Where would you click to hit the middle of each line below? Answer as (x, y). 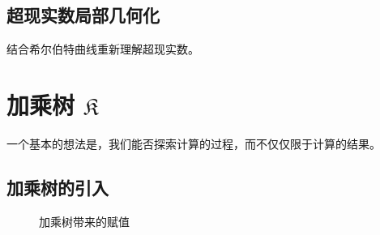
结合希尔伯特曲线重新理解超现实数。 (103, 49)
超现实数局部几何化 (83, 15)
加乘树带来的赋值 (84, 221)
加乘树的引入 (58, 187)
